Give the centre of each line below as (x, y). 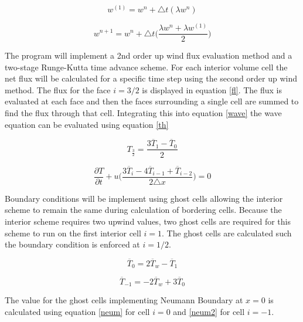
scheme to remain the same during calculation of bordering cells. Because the (143, 210)
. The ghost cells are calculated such (227, 233)
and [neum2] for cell (209, 311)
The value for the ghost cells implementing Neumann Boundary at (124, 300)
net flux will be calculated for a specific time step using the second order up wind (151, 78)
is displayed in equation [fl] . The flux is (212, 89)
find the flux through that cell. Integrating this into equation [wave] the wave (143, 113)
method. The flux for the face (58, 89)
